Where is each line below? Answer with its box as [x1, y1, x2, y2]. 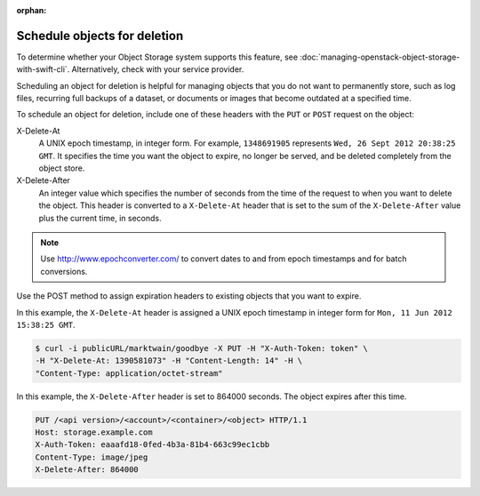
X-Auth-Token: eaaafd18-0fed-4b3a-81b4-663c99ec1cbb [35, 440, 270, 450]
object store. [38, 163, 85, 173]
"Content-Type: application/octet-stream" [35, 368, 223, 378]
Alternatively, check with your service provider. [71, 64, 244, 75]
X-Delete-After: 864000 [35, 465, 140, 475]
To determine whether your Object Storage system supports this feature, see [16, 52, 298, 62]
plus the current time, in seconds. [38, 212, 162, 223]
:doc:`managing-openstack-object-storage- [299, 52, 460, 62]
